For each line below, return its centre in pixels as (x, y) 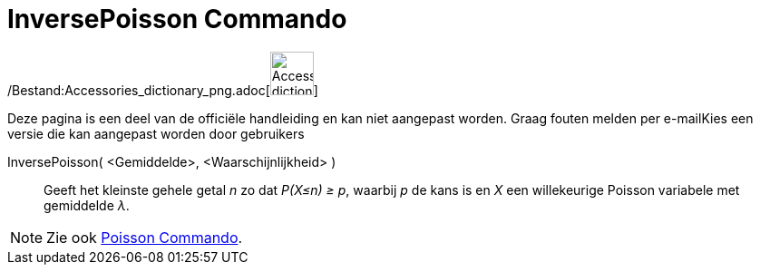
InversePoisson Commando (177, 19)
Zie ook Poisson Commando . (145, 237)
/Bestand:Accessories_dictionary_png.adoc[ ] (163, 90)
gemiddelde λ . (87, 205)
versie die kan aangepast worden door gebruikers (156, 133)
